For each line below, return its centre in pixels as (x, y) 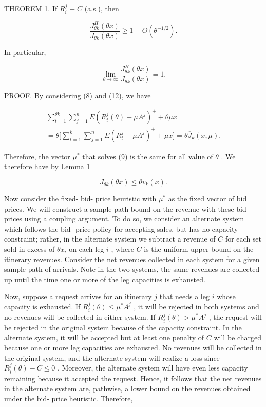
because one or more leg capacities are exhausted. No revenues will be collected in (133, 347)
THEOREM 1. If (31, 8)
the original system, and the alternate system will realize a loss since (112, 357)
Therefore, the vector (37, 156)
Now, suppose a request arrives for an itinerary (78, 296)
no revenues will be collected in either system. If (80, 317)
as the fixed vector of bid (207, 198)
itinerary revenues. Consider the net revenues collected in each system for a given (132, 259)
